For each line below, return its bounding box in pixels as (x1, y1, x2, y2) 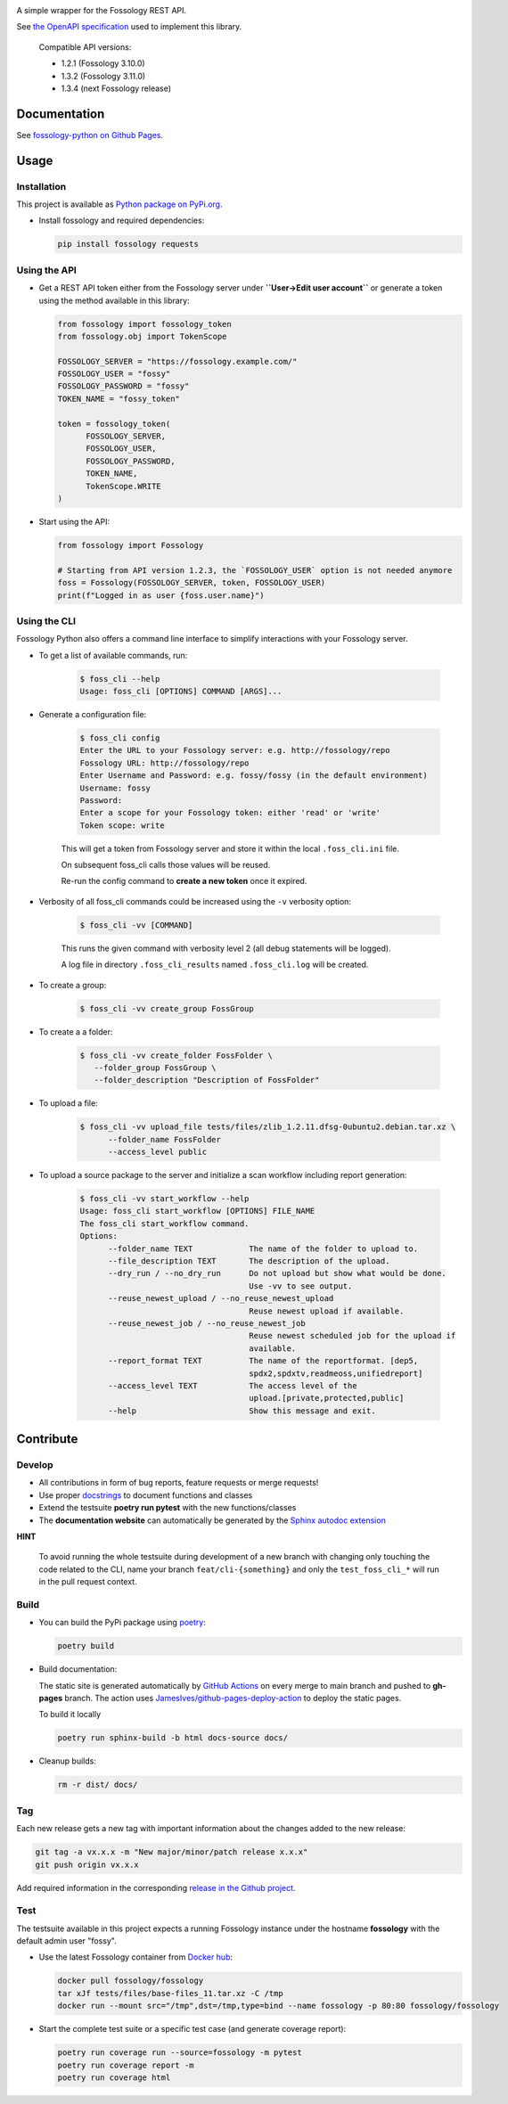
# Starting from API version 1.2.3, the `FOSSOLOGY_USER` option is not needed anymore (57, 565, 453, 575)
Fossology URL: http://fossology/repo (79, 757, 250, 768)
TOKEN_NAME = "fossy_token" (57, 393, 180, 404)
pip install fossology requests (57, 239, 200, 250)
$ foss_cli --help (79, 674, 160, 684)
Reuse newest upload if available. (249, 1306, 405, 1316)
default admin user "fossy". (16, 1936, 118, 1946)
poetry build (57, 1641, 115, 1651)
